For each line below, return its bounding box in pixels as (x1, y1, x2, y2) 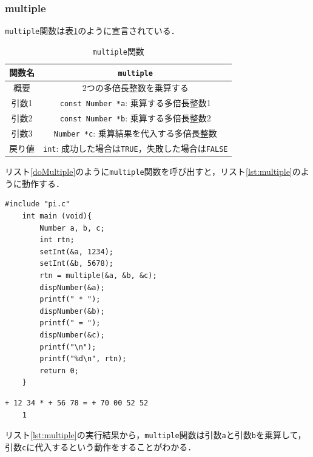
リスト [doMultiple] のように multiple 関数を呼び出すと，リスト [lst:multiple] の (5, 165, 301, 178)
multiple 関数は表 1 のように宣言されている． (5, 24, 180, 37)
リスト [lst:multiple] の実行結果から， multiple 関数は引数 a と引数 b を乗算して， (5, 428, 306, 441)
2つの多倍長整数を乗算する (82, 81, 189, 94)
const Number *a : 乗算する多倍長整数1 (59, 96, 211, 109)
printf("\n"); (39, 342, 96, 351)
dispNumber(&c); (39, 330, 105, 339)
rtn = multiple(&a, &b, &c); (39, 271, 157, 280)
